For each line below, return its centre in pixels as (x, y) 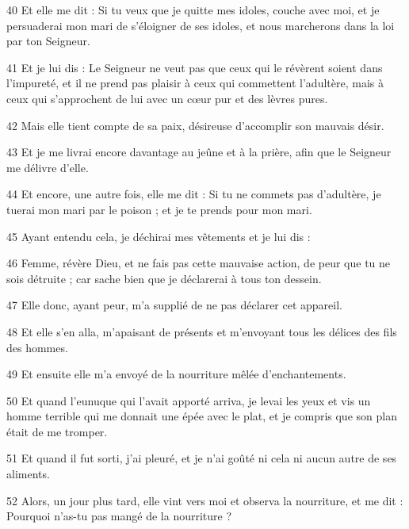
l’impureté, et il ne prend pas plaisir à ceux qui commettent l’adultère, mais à (195, 83)
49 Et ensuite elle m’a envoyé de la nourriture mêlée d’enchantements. (176, 374)
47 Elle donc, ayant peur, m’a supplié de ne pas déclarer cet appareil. (175, 305)
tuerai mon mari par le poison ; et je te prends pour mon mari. (159, 209)
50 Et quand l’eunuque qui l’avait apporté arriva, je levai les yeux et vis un (189, 400)
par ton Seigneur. (48, 41)
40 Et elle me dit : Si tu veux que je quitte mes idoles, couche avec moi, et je (193, 10)
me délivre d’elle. (48, 167)
